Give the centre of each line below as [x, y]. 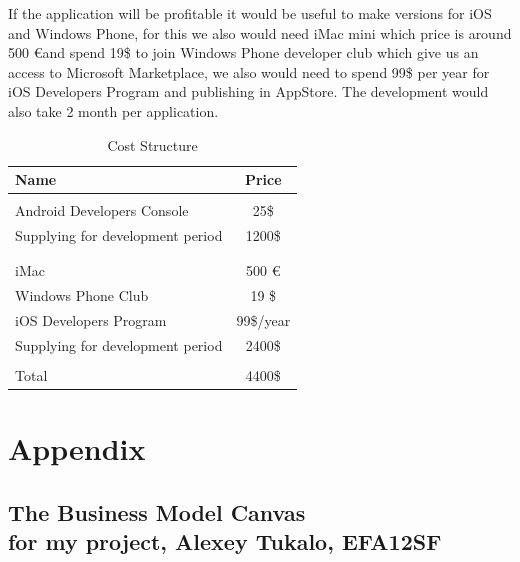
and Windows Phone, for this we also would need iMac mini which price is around [260, 32]
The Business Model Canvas [157, 511]
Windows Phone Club [82, 295]
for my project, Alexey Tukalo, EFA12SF [225, 541]
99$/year [263, 320]
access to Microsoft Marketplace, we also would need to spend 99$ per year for [249, 71]
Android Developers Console [102, 210]
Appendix [77, 448]
